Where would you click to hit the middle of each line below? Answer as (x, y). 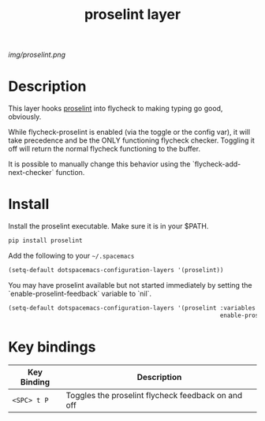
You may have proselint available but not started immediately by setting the (130, 285)
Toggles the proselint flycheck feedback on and (154, 395)
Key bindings (52, 346)
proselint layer (132, 15)
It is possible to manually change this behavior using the (99, 164)
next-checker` (31, 173)
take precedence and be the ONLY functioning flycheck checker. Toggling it (131, 140)
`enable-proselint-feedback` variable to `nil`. (80, 293)
